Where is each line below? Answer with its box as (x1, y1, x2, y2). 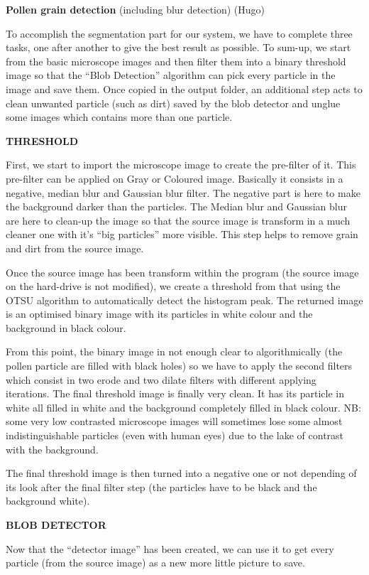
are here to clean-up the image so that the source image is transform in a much (6, 213, 351, 227)
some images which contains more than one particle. (6, 109, 233, 124)
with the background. (6, 441, 99, 456)
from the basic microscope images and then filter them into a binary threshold (6, 53, 346, 68)
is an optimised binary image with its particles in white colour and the (6, 306, 313, 321)
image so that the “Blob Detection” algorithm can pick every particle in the (6, 68, 336, 82)
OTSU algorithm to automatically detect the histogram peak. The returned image (6, 292, 363, 307)
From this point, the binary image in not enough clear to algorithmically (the (6, 344, 343, 359)
